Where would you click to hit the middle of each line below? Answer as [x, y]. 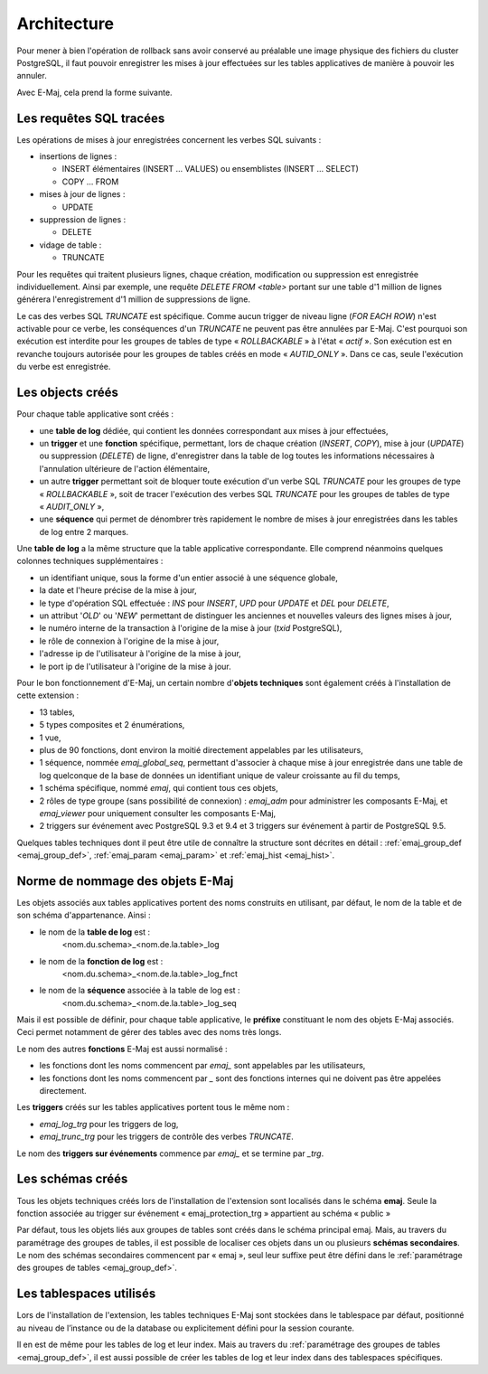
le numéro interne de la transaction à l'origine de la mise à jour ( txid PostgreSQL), [191, 628]
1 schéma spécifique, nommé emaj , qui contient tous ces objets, [159, 788]
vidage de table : [70, 245]
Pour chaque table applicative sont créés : [95, 414]
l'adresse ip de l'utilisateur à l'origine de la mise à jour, [140, 654]
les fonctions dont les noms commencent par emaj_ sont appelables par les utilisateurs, [202, 1066]
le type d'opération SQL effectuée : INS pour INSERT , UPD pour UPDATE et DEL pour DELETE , [214, 603]
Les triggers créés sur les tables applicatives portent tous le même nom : [153, 1107]
